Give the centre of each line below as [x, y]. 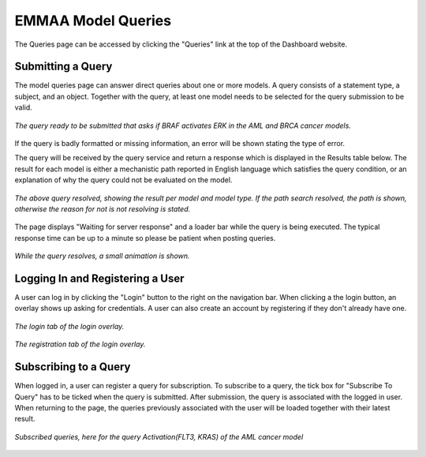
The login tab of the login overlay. [69, 326]
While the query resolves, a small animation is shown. [102, 256]
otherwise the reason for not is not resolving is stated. [103, 208]
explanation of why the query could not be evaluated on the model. [123, 180]
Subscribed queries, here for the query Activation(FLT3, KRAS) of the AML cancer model [159, 436]
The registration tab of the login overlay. [80, 344]
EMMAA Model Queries [93, 21]
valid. [24, 107]
